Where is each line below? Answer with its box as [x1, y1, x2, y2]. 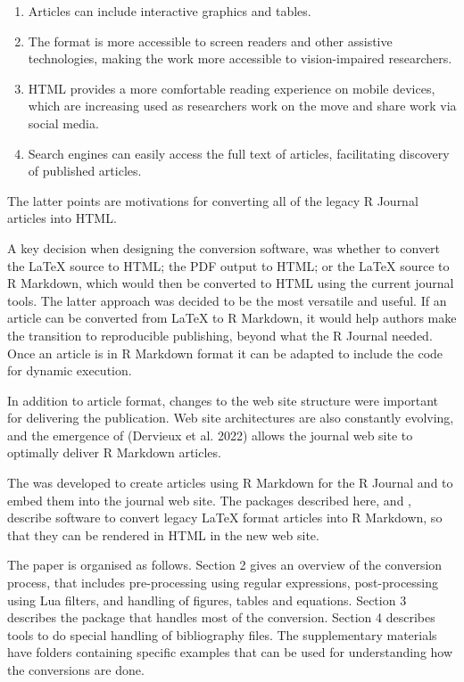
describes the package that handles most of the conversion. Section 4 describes [7, 608, 435, 627]
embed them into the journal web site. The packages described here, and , [7, 490, 411, 509]
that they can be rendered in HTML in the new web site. [7, 525, 319, 544]
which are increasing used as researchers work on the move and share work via [28, 96, 457, 115]
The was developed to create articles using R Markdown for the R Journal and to [7, 473, 453, 492]
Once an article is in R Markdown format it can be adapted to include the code [7, 343, 443, 362]
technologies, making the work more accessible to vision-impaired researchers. [28, 49, 452, 68]
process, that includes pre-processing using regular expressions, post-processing [7, 573, 439, 592]
